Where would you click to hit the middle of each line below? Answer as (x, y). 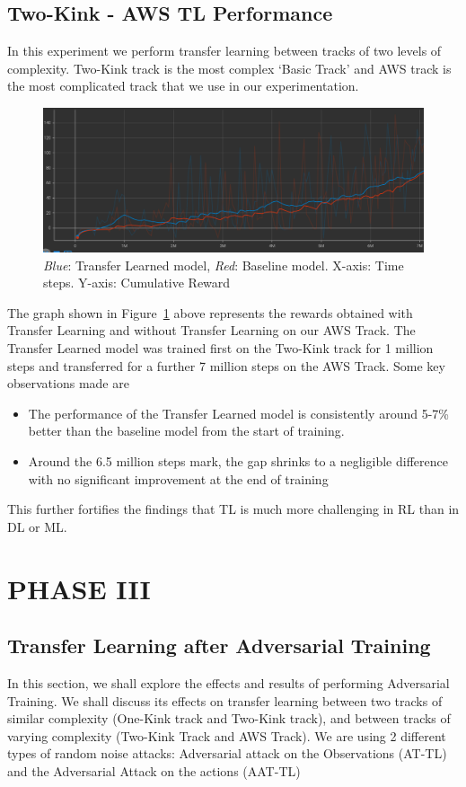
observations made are (68, 383)
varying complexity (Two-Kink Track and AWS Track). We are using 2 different (227, 735)
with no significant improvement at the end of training (178, 478)
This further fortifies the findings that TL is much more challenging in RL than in (233, 509)
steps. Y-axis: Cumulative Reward (137, 283)
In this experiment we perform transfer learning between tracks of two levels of (224, 51)
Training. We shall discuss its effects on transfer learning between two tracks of (225, 700)
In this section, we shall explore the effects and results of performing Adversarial (229, 682)
